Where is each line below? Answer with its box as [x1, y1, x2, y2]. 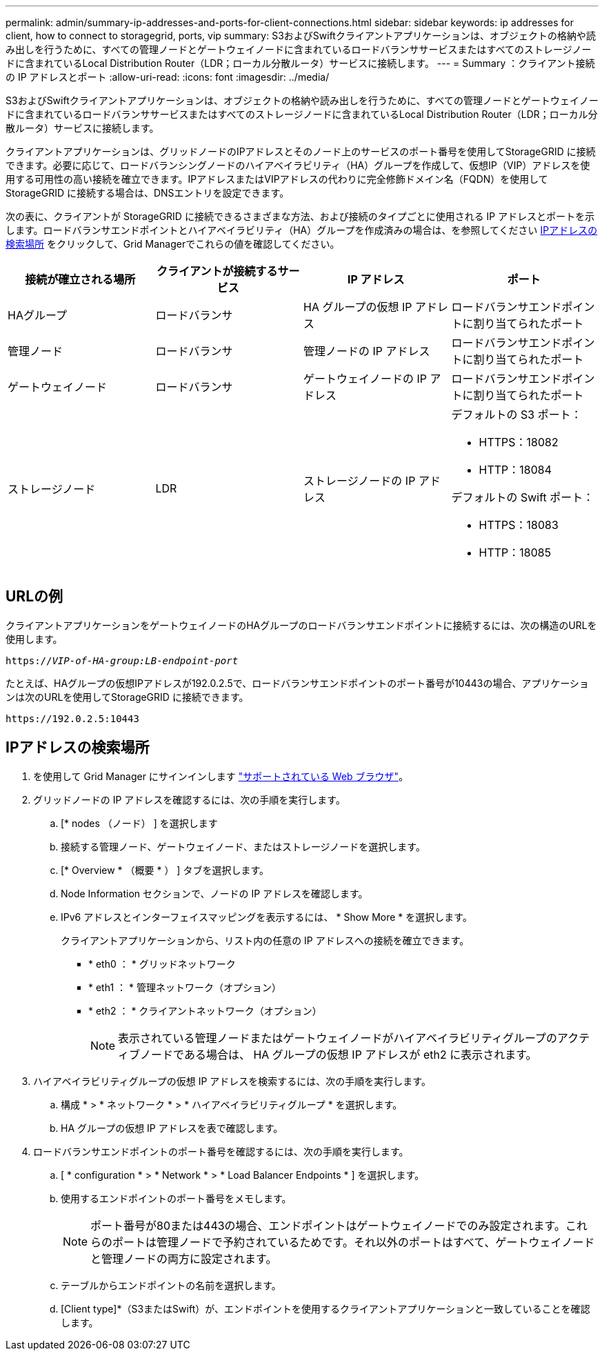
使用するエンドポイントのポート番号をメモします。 [61, 1192, 292, 1204]
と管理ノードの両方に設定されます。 [90, 1251, 277, 1266]
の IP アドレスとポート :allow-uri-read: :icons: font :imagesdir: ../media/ [6, 71, 330, 83]
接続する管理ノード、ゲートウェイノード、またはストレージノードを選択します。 [61, 840, 425, 853]
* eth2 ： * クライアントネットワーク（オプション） [88, 1004, 322, 1017]
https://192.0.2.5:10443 [6, 712, 139, 724]
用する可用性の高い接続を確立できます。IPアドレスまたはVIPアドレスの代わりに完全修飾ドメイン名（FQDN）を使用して [6, 173, 548, 185]
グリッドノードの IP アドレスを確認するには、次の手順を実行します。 [33, 793, 345, 806]
